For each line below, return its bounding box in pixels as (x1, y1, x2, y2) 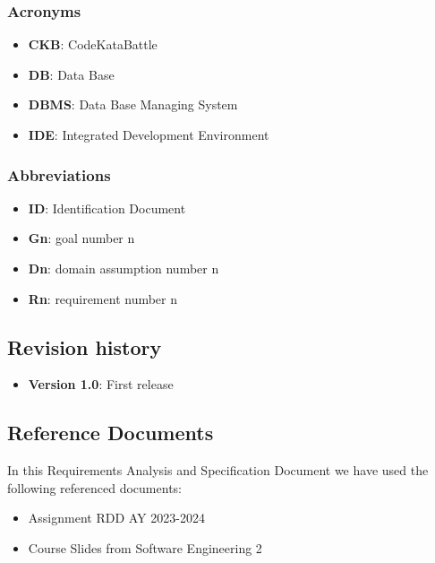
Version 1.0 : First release (28, 375, 174, 394)
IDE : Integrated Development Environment (28, 126, 269, 143)
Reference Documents (7, 419, 214, 446)
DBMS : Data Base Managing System (28, 95, 238, 114)
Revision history (7, 333, 162, 360)
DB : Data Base (28, 65, 115, 83)
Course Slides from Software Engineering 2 (28, 538, 262, 557)
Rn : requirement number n (28, 289, 178, 307)
